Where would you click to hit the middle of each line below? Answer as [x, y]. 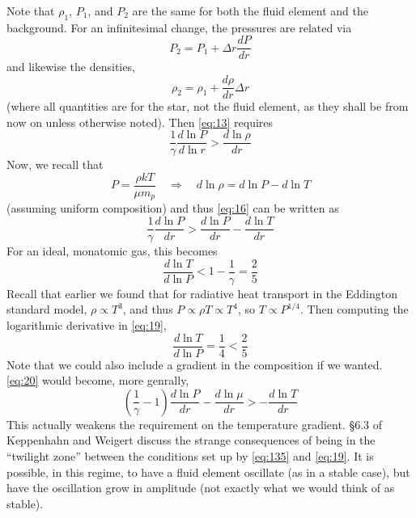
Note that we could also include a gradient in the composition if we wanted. [195, 364]
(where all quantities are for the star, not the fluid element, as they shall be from [208, 106]
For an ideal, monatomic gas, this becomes [112, 251]
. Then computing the [354, 309]
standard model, [47, 309]
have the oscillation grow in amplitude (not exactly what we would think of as [201, 488]
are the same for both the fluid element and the [250, 11]
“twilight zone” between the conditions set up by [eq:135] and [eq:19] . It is [190, 456]
